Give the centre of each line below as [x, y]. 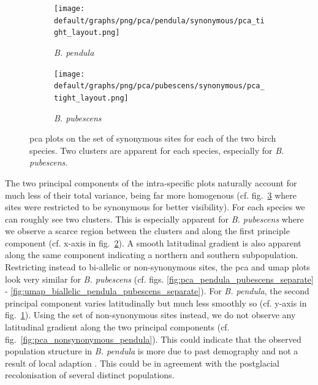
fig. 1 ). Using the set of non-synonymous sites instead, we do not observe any [150, 315]
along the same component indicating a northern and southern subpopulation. [152, 255]
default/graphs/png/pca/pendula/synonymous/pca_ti [159, 21]
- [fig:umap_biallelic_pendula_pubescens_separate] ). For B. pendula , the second [157, 291]
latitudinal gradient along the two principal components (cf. [117, 327]
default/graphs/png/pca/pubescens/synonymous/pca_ [159, 86]
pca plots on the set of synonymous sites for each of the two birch [153, 138]
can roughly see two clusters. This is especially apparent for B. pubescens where [154, 219]
